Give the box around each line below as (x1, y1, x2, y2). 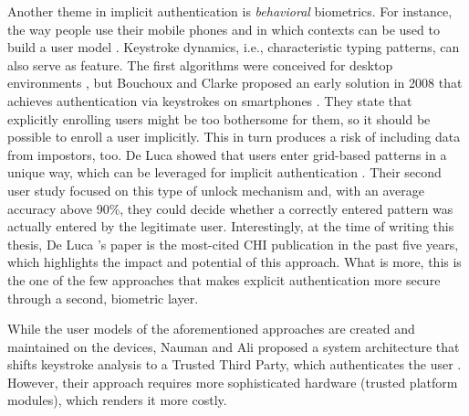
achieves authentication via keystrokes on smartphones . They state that (7, 91, 412, 110)
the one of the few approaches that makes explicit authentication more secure (7, 270, 441, 289)
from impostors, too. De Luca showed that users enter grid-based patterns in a (7, 144, 447, 164)
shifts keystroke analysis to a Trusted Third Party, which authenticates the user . (7, 355, 462, 374)
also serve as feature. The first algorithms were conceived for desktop (7, 55, 393, 74)
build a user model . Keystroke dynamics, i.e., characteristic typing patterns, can (7, 37, 460, 57)
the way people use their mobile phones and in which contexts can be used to (7, 19, 440, 38)
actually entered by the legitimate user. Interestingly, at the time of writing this (7, 217, 454, 236)
